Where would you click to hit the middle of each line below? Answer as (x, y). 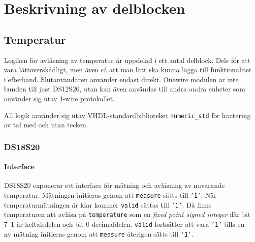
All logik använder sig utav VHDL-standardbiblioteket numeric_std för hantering (127, 115)
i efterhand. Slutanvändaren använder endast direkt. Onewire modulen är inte (121, 79)
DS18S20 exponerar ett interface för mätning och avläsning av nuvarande (114, 185)
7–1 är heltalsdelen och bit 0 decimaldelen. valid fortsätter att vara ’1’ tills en (124, 224)
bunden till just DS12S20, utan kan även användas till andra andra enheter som (125, 89)
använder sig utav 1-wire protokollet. (59, 98)
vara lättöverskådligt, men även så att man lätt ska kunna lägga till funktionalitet (128, 70)
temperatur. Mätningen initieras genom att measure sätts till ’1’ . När (110, 195)
